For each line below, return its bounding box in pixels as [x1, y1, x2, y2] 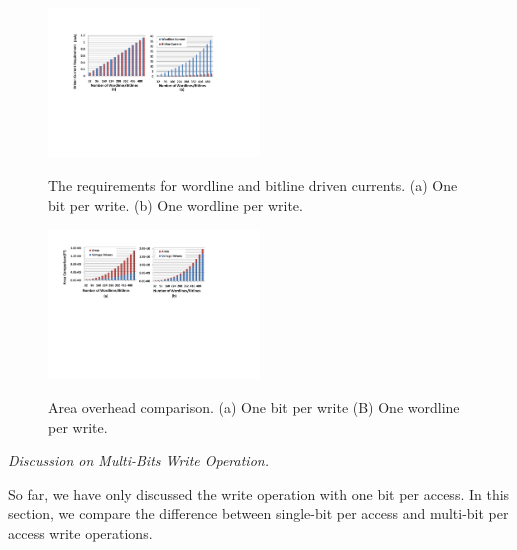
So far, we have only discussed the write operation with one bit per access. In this [8, 483, 510, 504]
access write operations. [8, 523, 153, 543]
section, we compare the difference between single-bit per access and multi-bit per [8, 503, 509, 524]
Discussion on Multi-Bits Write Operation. [8, 450, 269, 471]
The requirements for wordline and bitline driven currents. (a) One [48, 175, 458, 196]
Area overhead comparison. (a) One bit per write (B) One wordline [48, 397, 460, 418]
